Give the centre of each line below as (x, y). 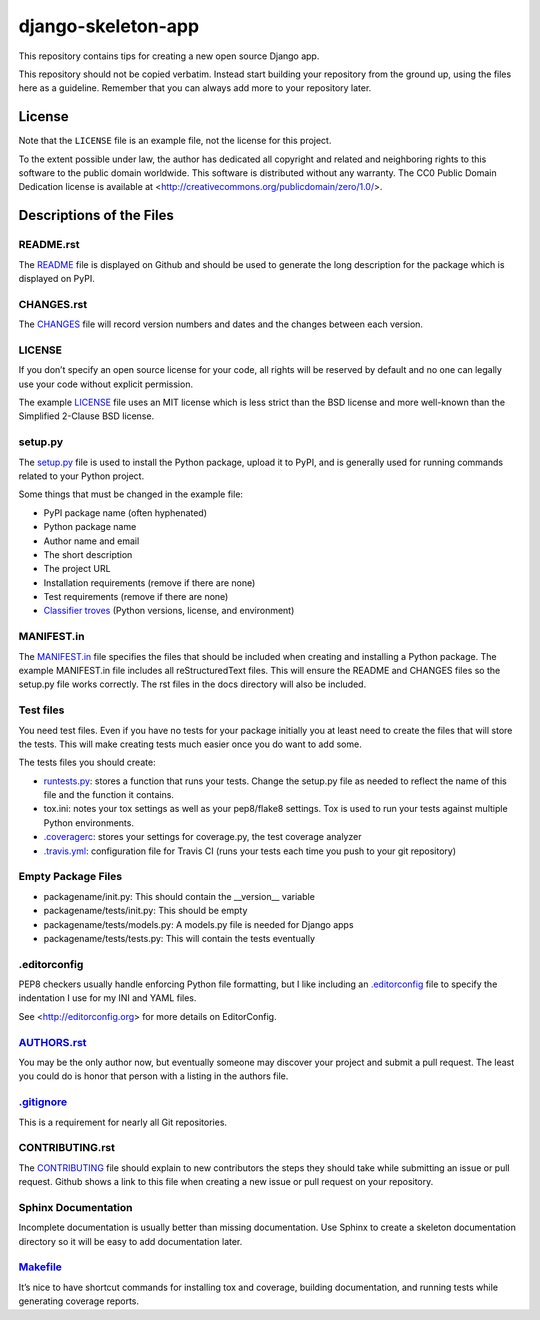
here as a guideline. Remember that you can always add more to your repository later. (195, 88)
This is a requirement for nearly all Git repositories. (123, 1122)
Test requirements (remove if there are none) (136, 597)
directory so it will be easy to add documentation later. (130, 1241)
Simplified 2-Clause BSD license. (86, 416)
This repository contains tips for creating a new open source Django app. (169, 56)
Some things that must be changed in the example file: (131, 494)
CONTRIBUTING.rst (66, 1148)
